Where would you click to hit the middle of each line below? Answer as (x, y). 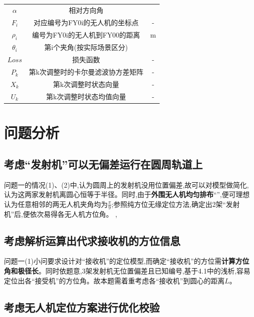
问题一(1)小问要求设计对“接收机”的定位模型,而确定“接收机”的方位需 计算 (120, 261)
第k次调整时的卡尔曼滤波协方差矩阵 (86, 72)
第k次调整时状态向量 (86, 84)
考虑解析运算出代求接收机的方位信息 (92, 240)
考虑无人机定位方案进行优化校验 (82, 307)
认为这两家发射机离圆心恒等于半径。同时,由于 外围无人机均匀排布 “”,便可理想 (127, 194)
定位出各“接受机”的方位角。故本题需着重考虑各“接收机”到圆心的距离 (114, 280)
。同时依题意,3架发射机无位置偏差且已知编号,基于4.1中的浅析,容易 (145, 270)
